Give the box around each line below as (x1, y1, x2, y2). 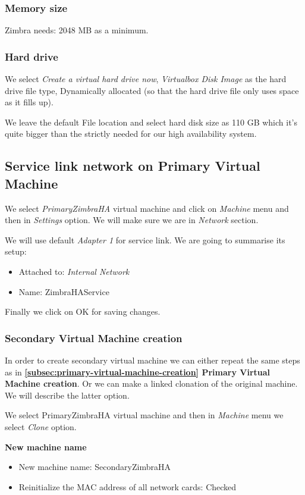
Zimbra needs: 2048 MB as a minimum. (5, 24, 149, 36)
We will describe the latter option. (5, 389, 130, 401)
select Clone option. (5, 420, 77, 433)
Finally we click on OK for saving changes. (5, 305, 161, 318)
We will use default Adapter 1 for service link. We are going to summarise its (5, 233, 285, 246)
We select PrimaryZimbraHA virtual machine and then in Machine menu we (5, 409, 284, 421)
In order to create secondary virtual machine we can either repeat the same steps (5, 353, 300, 366)
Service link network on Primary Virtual (5, 156, 260, 175)
